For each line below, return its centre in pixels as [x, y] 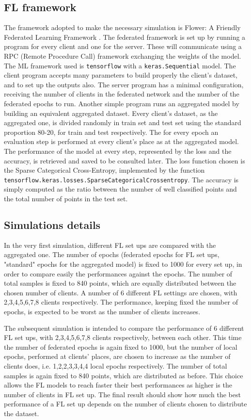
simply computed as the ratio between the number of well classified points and [120, 189]
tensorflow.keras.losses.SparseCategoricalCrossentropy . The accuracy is [121, 179]
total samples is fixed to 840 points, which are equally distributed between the [120, 283]
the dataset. [22, 413]
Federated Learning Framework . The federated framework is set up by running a [125, 37]
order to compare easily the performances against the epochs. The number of [118, 273]
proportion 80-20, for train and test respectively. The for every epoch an [111, 132]
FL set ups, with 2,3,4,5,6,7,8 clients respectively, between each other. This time [123, 337]
